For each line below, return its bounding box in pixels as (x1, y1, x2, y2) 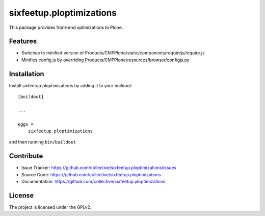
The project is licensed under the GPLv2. (9, 204, 92, 210)
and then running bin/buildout (9, 139, 76, 145)
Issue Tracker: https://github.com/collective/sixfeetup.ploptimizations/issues (21, 165, 177, 171)
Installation (9, 70, 44, 78)
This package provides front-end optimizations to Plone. (9, 24, 123, 30)
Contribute (9, 152, 43, 160)
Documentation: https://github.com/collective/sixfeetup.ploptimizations (21, 179, 166, 185)
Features (9, 37, 37, 46)
